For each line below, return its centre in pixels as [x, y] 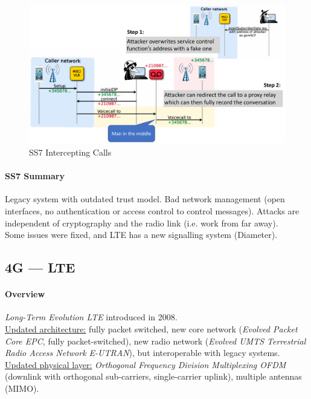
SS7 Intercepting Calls [70, 152]
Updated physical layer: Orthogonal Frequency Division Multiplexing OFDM [146, 364]
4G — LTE [40, 267]
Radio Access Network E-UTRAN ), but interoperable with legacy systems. [143, 353]
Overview [25, 294]
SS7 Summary [35, 176]
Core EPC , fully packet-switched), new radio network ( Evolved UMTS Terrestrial [155, 341]
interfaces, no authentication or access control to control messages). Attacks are [152, 210]
